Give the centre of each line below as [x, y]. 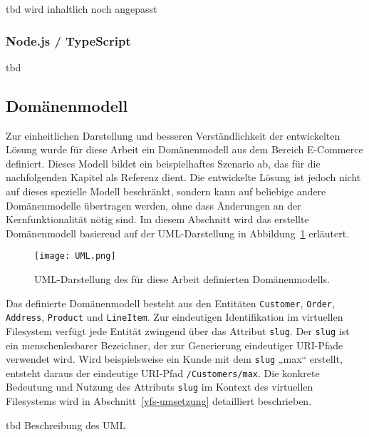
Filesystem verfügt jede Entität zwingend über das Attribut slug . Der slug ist [178, 330]
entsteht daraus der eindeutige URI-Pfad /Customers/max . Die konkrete [163, 372]
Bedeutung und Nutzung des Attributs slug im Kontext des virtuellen [160, 387]
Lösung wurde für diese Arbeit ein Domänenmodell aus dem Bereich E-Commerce [184, 149]
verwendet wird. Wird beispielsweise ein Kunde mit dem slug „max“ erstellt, [174, 359]
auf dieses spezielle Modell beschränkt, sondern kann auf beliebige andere [166, 191]
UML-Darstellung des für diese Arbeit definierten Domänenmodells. [182, 279]
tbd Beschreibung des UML [66, 425]
